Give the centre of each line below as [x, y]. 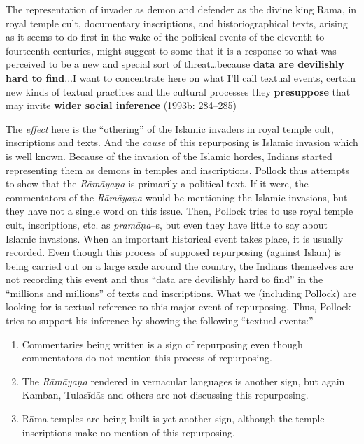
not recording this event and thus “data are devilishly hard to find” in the [164, 279]
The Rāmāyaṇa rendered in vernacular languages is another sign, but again [183, 381]
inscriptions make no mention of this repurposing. [128, 432]
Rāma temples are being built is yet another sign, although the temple [173, 418]
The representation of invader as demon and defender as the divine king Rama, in [181, 9]
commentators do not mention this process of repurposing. [147, 358]
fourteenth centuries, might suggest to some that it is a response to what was [171, 50]
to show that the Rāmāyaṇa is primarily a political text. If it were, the [157, 184]
